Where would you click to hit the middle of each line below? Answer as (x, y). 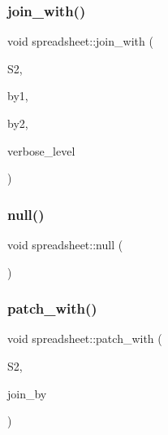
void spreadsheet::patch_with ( (85, 338)
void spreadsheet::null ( (65, 244)
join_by (27, 393)
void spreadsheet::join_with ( (80, 41)
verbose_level (41, 150)
